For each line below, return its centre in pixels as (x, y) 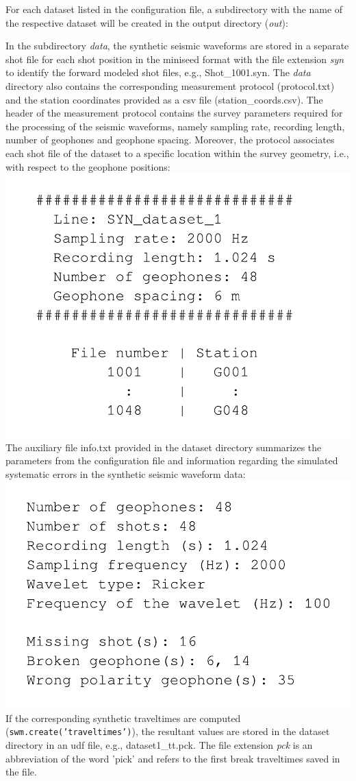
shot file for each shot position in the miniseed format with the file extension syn (175, 59)
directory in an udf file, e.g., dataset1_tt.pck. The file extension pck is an (159, 745)
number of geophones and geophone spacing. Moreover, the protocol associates (170, 140)
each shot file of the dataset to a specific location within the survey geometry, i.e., (177, 153)
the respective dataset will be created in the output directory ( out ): (147, 22)
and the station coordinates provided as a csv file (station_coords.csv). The (164, 99)
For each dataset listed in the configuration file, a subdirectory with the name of (174, 9)
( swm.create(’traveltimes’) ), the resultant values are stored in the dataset (168, 731)
